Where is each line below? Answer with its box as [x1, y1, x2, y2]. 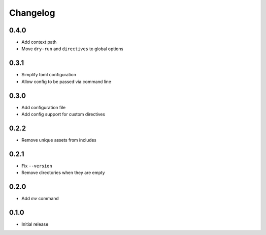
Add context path [21, 39, 57, 45]
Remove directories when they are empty [21, 170, 105, 176]
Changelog [9, 7, 55, 18]
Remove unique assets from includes [21, 137, 97, 143]
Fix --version [21, 163, 53, 169]
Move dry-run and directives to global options [21, 46, 124, 52]
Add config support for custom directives [21, 111, 105, 117]
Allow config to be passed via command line [21, 79, 112, 85]
